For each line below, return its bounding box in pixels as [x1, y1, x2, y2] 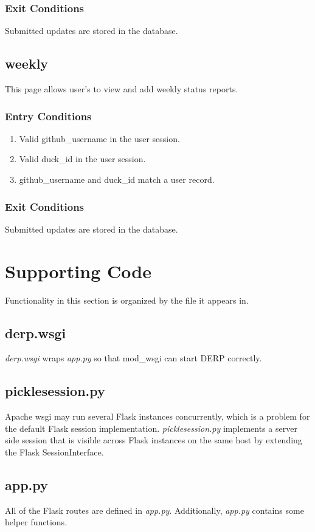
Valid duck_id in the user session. [19, 152, 146, 165]
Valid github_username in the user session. [19, 132, 180, 145]
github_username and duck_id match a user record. [19, 173, 215, 186]
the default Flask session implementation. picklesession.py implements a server [5, 421, 297, 434]
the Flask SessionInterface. [5, 445, 104, 458]
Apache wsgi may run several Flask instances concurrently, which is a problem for [5, 410, 310, 423]
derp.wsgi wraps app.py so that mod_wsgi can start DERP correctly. [5, 352, 262, 364]
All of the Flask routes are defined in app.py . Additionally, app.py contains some [5, 503, 304, 516]
